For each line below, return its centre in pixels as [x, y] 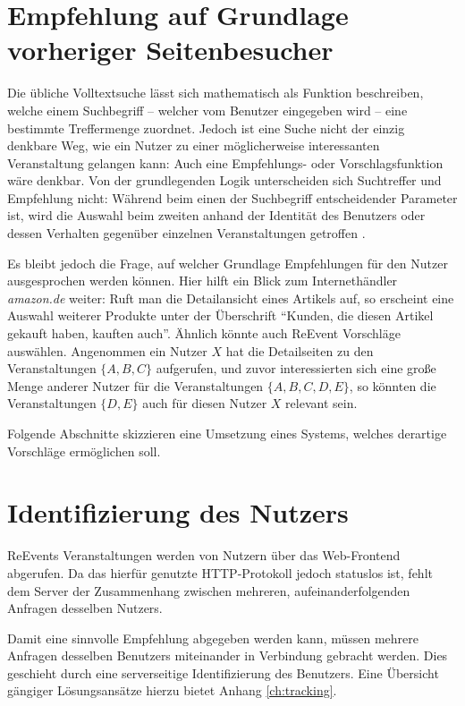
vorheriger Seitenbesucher [170, 50]
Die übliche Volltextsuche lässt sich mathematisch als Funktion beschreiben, [216, 93]
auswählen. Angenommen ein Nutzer [107, 350]
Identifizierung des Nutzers [178, 512]
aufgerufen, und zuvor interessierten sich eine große [296, 368]
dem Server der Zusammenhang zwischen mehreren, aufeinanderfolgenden [209, 590]
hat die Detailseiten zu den [300, 350]
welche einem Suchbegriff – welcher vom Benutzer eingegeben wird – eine [207, 110]
